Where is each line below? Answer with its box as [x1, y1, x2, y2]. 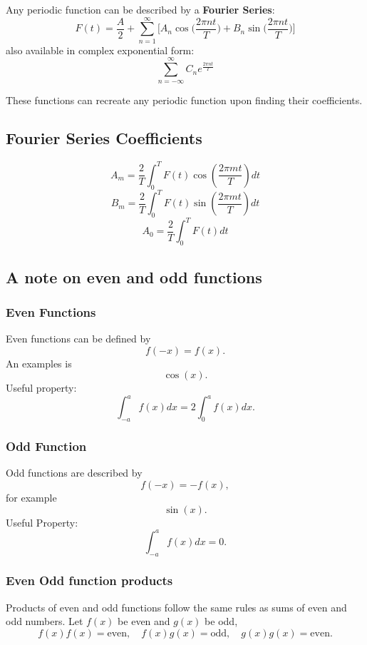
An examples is [6, 355, 72, 370]
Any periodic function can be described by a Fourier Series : [6, 2, 275, 16]
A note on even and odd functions [6, 265, 262, 288]
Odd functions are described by [6, 465, 143, 480]
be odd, [205, 614, 238, 629]
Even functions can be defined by [6, 331, 151, 346]
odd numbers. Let [6, 614, 83, 629]
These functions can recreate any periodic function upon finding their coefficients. [6, 92, 363, 107]
